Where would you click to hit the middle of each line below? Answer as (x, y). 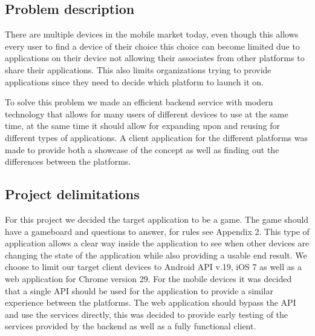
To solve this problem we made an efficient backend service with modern (139, 102)
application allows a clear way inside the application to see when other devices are (157, 243)
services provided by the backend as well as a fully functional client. (131, 326)
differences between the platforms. (68, 161)
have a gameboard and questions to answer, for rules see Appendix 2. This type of (157, 231)
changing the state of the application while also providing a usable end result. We (156, 255)
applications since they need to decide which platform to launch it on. (134, 81)
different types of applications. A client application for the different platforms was (156, 137)
